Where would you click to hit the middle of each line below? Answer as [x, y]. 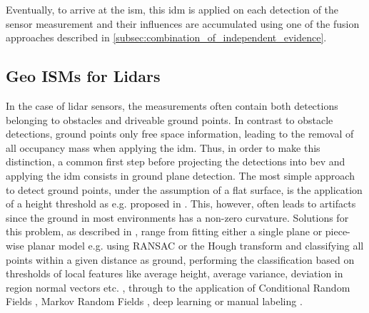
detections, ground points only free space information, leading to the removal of [180, 134]
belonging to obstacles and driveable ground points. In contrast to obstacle [170, 119]
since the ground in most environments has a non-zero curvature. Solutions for [177, 217]
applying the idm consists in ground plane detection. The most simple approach [180, 175]
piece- [338, 231]
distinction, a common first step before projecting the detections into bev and [176, 161]
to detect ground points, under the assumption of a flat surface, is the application [184, 189]
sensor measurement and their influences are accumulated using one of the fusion [183, 23]
